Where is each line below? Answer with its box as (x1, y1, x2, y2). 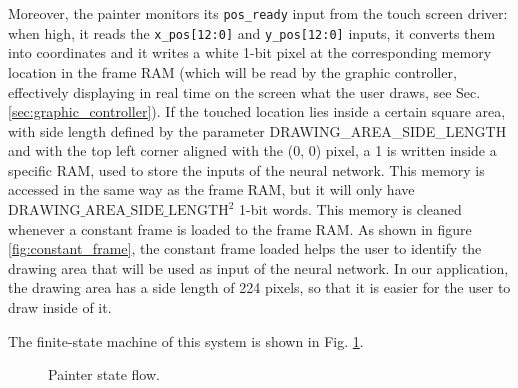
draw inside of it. (8, 297, 112, 318)
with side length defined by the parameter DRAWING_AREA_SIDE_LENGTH (8, 120, 507, 141)
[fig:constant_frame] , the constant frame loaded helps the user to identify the (8, 238, 482, 259)
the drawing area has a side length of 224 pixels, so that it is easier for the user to (8, 277, 511, 298)
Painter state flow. (48, 364, 160, 385)
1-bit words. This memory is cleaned (239, 199, 462, 220)
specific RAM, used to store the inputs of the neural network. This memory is (8, 159, 485, 180)
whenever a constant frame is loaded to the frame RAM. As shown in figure (8, 218, 472, 239)
